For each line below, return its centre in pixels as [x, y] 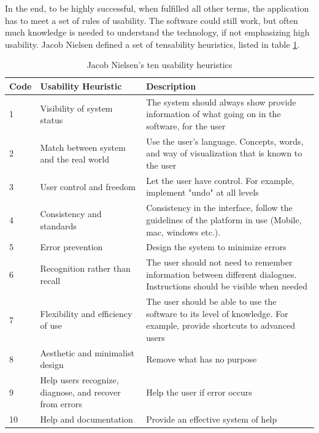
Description [171, 86]
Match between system [83, 147]
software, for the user [186, 126]
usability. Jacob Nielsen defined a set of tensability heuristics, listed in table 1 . [152, 44]
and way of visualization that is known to [224, 153]
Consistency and [71, 214]
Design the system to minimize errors [216, 247]
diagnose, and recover [80, 392]
